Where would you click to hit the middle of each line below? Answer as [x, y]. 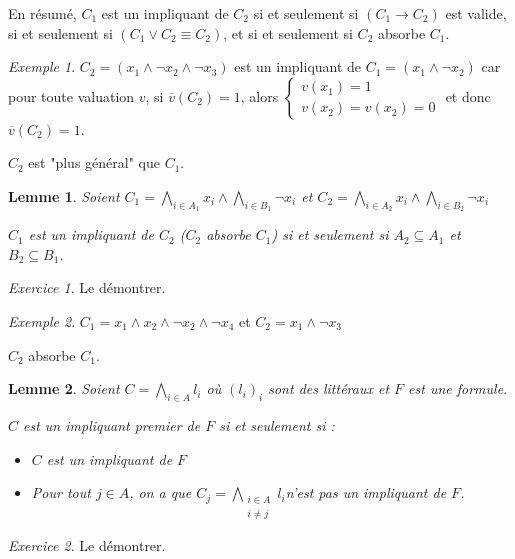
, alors [259, 95]
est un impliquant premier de [112, 424]
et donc [468, 95]
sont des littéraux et [329, 388]
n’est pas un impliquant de [366, 492]
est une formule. [458, 388]
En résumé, [42, 13]
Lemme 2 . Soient [64, 388]
